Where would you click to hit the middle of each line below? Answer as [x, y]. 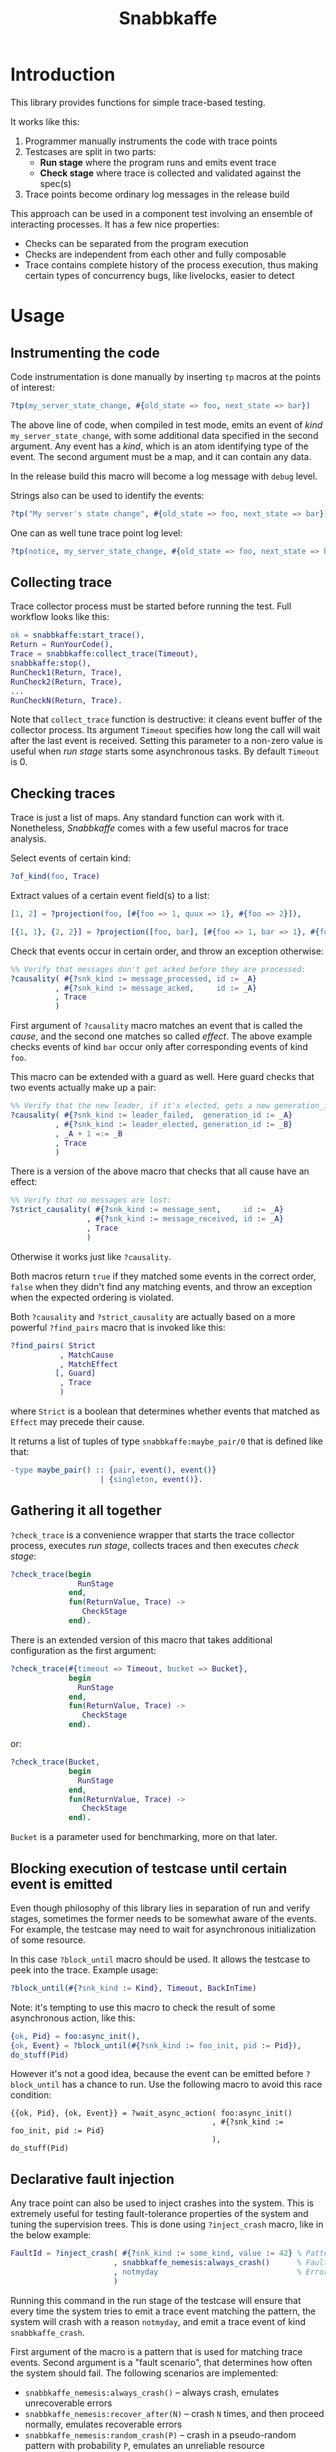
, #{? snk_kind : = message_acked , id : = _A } [155, 988]
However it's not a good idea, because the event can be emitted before [157, 2074]
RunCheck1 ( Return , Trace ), [66, 672]
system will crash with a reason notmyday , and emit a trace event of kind [158, 2321]
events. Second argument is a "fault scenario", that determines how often [161, 2362]
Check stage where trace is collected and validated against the [170, 173]
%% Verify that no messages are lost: [91, 1200]
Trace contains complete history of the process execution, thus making [171, 264]
